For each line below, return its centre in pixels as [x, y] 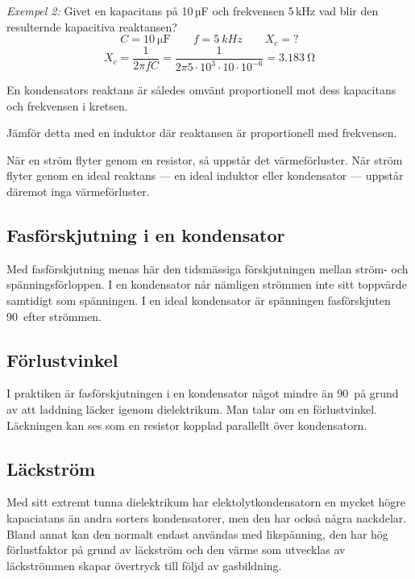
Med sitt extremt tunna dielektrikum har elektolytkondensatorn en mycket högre [206, 502]
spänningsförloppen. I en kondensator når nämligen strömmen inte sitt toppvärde [207, 284]
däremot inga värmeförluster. [78, 192]
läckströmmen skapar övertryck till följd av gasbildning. [144, 565]
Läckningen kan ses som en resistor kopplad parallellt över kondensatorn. [187, 425]
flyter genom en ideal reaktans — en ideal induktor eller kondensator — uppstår [205, 175]
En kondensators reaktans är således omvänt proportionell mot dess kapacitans [201, 90]
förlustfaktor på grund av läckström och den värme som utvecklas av [176, 550]
